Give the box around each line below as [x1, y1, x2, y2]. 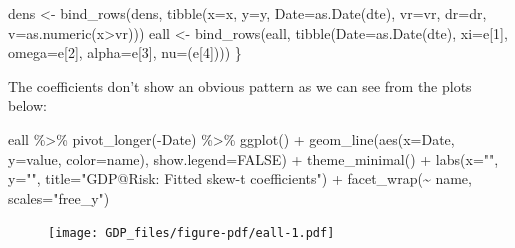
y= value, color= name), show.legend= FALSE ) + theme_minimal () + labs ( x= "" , [8, 148, 499, 169]
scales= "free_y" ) [8, 187, 110, 208]
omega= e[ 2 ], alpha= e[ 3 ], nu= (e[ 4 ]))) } [8, 42, 242, 63]
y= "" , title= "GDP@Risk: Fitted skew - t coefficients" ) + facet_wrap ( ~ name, [8, 168, 472, 189]
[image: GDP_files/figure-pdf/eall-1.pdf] [48, 226, 335, 241]
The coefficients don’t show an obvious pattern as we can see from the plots [8, 75, 472, 96]
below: [8, 95, 47, 116]
